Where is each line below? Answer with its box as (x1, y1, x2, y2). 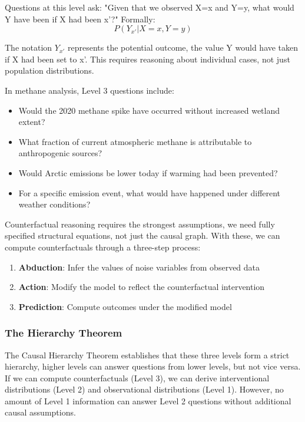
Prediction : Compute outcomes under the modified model (18, 300, 232, 312)
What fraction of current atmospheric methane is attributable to (18, 135, 252, 147)
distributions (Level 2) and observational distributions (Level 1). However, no (5, 383, 284, 395)
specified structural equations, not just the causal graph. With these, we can (5, 229, 280, 242)
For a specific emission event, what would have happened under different (18, 186, 281, 199)
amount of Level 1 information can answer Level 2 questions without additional (5, 394, 291, 407)
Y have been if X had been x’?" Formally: (5, 12, 155, 25)
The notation (5, 41, 52, 54)
